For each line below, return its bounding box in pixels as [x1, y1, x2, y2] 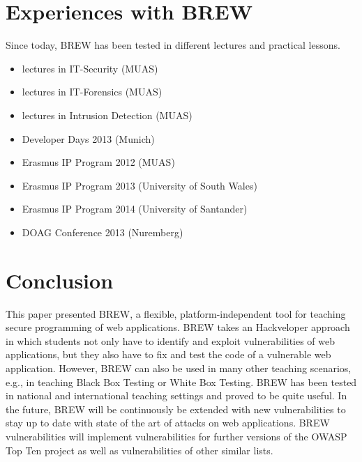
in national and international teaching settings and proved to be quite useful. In [6, 388, 347, 403]
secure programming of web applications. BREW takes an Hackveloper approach [6, 320, 350, 334]
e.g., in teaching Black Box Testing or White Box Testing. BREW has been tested [6, 374, 357, 389]
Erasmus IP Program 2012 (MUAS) [22, 155, 175, 169]
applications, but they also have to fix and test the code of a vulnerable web [6, 347, 331, 362]
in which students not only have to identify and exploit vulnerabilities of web [6, 333, 335, 348]
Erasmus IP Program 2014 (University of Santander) [22, 201, 248, 216]
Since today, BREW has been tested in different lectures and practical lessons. [6, 38, 340, 52]
